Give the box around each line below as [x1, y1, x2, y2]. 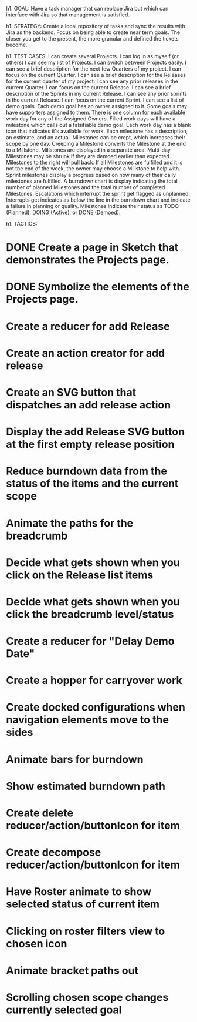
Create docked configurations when [6, 701, 186, 714]
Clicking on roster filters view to [6, 924, 165, 938]
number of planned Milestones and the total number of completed [6, 184, 165, 190]
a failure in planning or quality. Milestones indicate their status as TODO [6, 203, 179, 209]
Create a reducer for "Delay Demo [6, 635, 175, 648]
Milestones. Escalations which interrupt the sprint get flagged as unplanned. [6, 190, 191, 197]
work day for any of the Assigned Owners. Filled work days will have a [6, 115, 176, 122]
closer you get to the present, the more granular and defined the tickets [6, 35, 179, 42]
